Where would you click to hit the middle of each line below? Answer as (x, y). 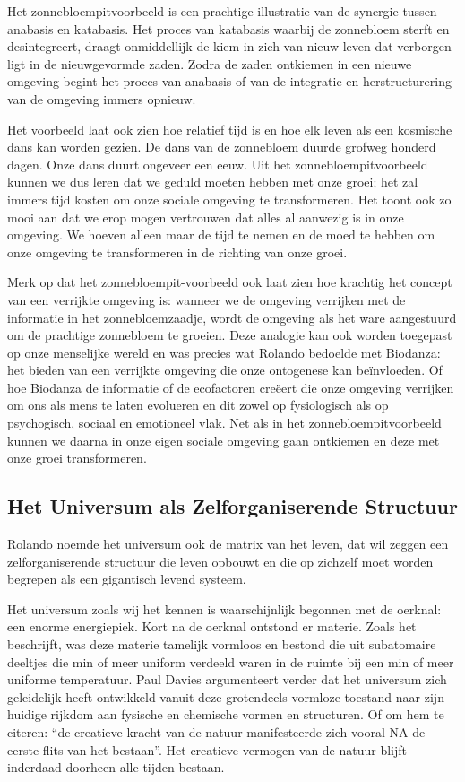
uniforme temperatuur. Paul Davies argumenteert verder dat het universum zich (227, 679)
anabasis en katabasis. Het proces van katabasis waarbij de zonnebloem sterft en (228, 28)
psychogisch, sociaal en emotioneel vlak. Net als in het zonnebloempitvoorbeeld (224, 423)
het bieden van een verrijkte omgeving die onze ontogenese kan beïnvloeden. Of (225, 370)
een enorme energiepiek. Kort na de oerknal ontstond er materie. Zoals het (212, 626)
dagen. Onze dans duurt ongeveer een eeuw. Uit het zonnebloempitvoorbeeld (218, 164)
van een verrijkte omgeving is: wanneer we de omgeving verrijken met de (207, 299)
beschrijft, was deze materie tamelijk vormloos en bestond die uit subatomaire (222, 644)
